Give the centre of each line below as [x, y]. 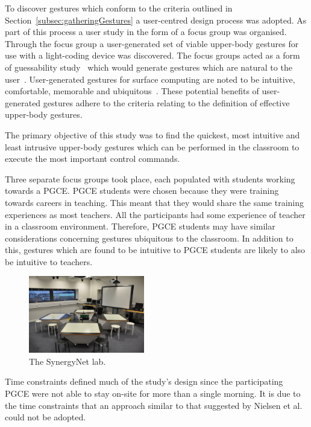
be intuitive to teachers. [49, 261]
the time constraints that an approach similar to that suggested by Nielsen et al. [154, 405]
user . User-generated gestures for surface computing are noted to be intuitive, [150, 79]
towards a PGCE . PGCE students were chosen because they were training [142, 191]
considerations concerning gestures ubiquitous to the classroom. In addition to [149, 238]
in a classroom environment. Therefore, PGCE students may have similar [140, 226]
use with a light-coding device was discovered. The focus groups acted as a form [152, 55]
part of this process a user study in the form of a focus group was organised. [146, 32]
